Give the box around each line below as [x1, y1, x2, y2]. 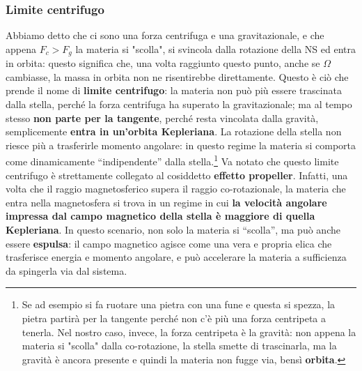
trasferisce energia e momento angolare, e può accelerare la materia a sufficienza [6, 250, 347, 264]
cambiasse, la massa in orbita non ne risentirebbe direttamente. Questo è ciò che [6, 69, 349, 84]
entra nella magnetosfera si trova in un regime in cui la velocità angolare [6, 195, 327, 209]
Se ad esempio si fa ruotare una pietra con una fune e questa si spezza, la [22, 297, 336, 312]
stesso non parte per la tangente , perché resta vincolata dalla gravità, [6, 110, 319, 125]
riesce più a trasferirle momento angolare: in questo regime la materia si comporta [6, 137, 356, 152]
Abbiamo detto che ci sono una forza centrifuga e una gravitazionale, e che [6, 28, 324, 43]
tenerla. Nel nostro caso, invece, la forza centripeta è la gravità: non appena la [22, 324, 356, 339]
